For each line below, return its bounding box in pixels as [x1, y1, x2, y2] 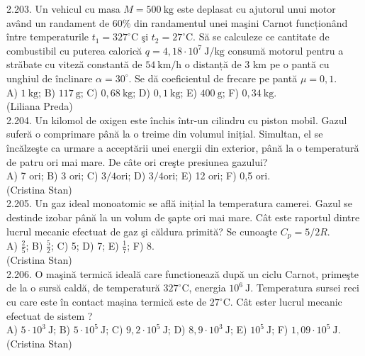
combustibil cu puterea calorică [6, 43, 142, 57]
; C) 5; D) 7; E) [51, 238, 119, 252]
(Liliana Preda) [6, 99, 73, 113]
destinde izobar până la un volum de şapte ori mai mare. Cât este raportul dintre [6, 209, 360, 224]
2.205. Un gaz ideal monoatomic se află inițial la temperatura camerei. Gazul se [6, 196, 352, 211]
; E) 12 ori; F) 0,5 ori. [175, 168, 271, 183]
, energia [189, 280, 226, 295]
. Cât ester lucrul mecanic [230, 294, 342, 309]
